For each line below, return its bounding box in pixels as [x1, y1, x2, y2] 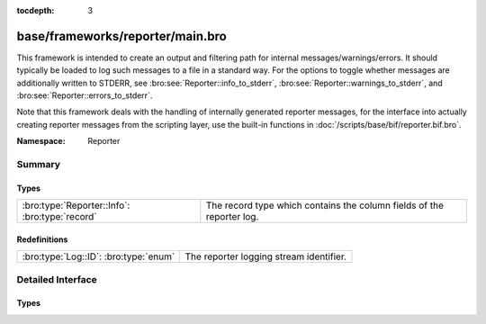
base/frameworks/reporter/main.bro [16, 28, 227, 44]
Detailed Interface [16, 273, 98, 285]
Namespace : [16, 136, 67, 147]
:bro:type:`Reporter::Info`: [22, 199, 130, 211]
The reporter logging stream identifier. [184, 250, 346, 263]
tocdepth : [16, 5, 55, 15]
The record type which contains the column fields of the [205, 199, 445, 211]
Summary [16, 158, 61, 171]
